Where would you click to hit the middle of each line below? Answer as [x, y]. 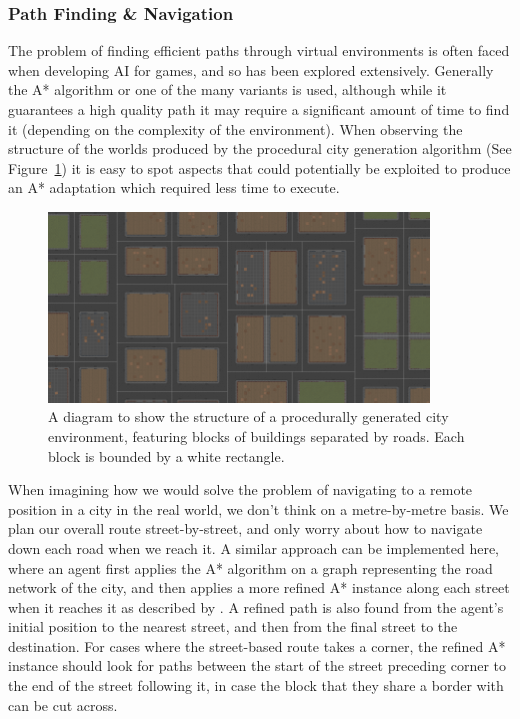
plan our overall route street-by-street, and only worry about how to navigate [245, 528]
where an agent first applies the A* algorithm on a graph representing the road [250, 567]
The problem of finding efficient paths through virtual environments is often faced [259, 50]
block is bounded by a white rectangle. [166, 455]
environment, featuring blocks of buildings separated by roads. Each [256, 435]
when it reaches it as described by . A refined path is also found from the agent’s [256, 606]
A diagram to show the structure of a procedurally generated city [248, 416]
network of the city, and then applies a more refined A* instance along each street [259, 587]
